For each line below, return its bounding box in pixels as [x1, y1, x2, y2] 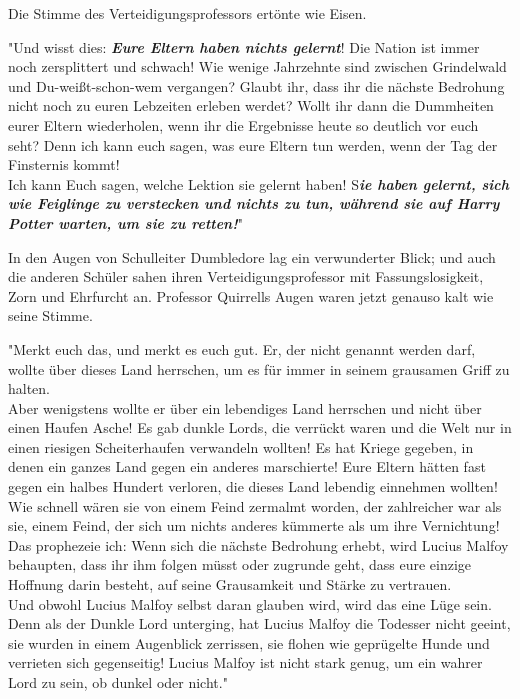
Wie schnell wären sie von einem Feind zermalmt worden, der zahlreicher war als [8, 495, 502, 516]
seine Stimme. [8, 305, 93, 326]
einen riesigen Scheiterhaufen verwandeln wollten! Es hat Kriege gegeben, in [8, 436, 474, 457]
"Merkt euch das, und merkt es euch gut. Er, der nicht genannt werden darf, [8, 338, 476, 359]
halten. [8, 378, 51, 399]
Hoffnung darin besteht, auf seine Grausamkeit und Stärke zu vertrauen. [8, 574, 452, 595]
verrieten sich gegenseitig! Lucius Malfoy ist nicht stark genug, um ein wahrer [8, 652, 483, 673]
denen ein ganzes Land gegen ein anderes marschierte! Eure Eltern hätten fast [8, 456, 486, 477]
